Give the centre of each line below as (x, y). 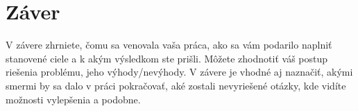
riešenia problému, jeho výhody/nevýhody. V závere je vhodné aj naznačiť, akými (179, 72)
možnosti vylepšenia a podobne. (73, 99)
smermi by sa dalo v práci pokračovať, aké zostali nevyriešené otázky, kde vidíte (176, 85)
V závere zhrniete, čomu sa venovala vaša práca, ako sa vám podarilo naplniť (169, 45)
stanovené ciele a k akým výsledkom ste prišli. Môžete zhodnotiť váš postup (167, 58)
